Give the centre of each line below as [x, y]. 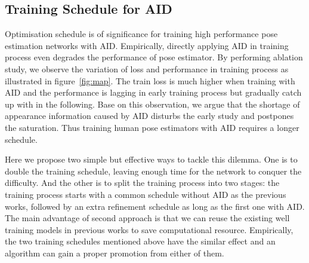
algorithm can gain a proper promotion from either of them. [115, 253]
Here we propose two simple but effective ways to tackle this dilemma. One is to [151, 159]
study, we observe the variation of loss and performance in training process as [147, 68]
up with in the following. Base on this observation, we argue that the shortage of [152, 104]
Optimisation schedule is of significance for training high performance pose [141, 34]
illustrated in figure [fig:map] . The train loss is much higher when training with [150, 80]
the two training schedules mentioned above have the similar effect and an [140, 241]
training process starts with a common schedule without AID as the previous [146, 194]
